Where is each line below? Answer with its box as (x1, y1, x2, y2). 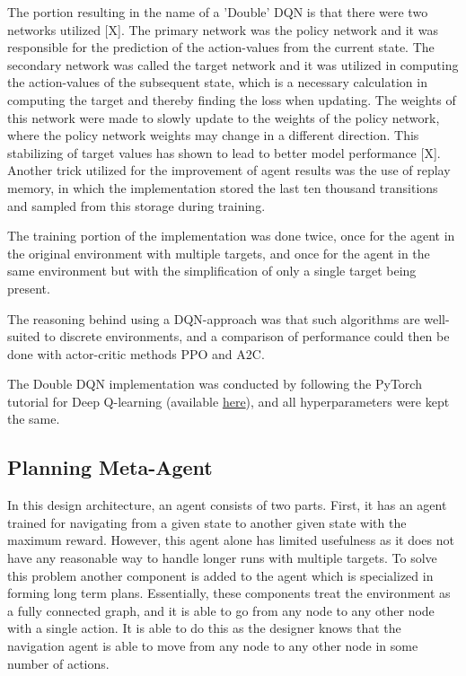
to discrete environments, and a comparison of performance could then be (44, 327, 450, 346)
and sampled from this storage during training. (7, 196, 266, 215)
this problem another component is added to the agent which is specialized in (7, 566, 434, 584)
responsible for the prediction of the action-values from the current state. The (7, 38, 435, 57)
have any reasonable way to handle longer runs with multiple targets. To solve (7, 549, 437, 567)
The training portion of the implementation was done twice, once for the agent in (7, 226, 455, 245)
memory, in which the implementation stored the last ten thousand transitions (7, 178, 438, 197)
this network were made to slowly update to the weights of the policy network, (7, 108, 440, 127)
